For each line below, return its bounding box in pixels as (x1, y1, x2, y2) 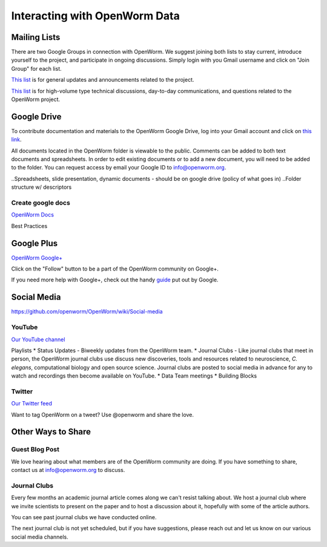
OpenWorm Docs (11, 211, 54, 218)
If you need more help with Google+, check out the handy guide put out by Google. (11, 276, 219, 284)
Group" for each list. (11, 65, 62, 72)
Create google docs (11, 198, 71, 207)
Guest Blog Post (11, 445, 60, 454)
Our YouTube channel (11, 336, 65, 343)
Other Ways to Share (11, 427, 91, 437)
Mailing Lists (11, 32, 61, 42)
